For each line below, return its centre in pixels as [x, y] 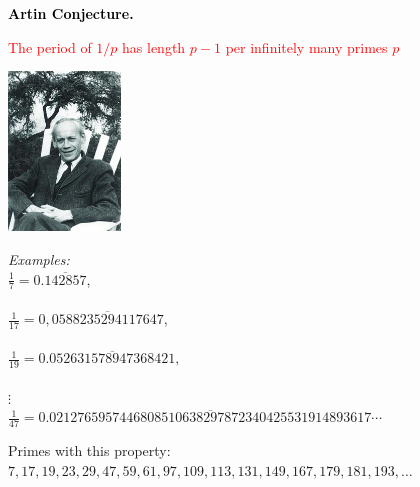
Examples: [39, 259]
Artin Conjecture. [71, 13]
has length [154, 46]
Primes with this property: [89, 450]
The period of [50, 46]
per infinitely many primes [306, 46]
